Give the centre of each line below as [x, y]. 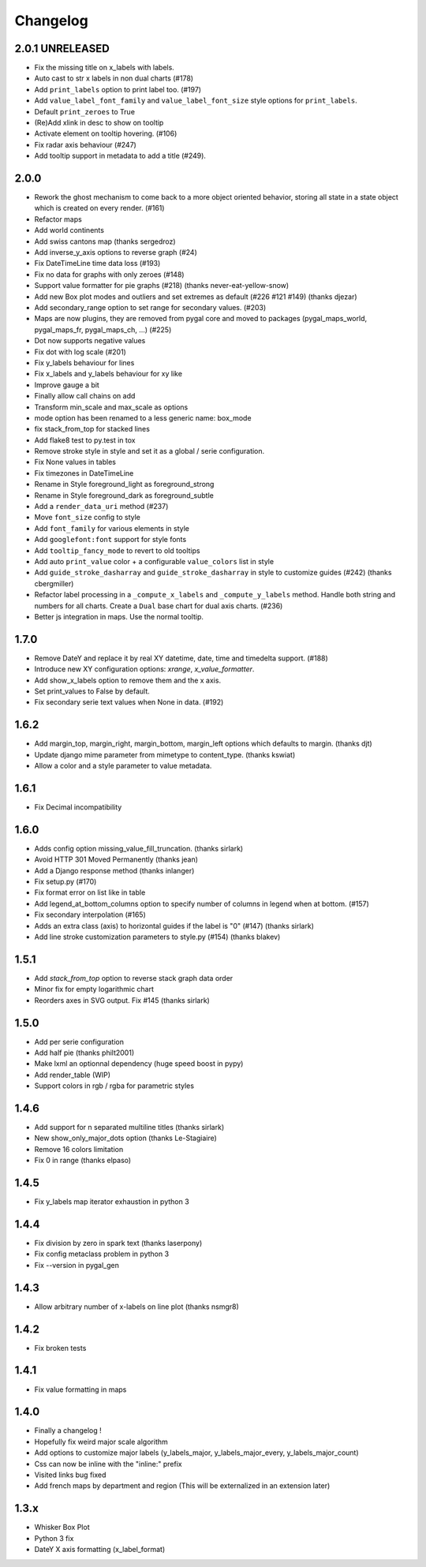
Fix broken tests [60, 1348]
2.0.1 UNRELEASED [62, 49]
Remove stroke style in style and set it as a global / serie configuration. [149, 451]
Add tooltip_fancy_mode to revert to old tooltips [117, 550]
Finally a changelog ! [68, 1430]
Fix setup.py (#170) [65, 882]
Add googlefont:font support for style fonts [110, 540]
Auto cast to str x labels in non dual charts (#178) [114, 78]
